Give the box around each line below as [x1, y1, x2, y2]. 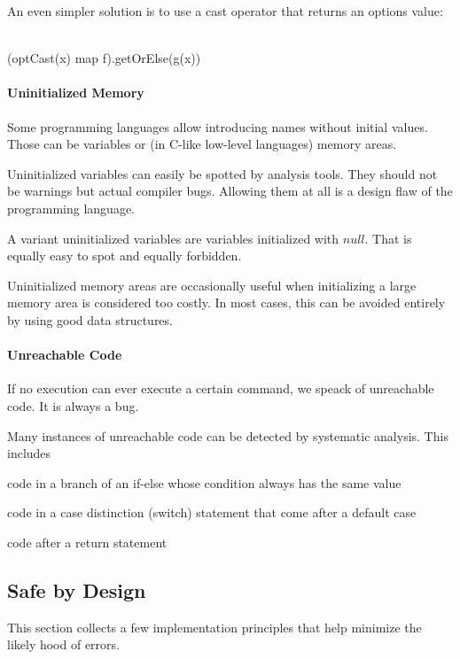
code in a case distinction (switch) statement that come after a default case [7, 503, 417, 522]
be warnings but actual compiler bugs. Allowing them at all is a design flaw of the [7, 182, 453, 200]
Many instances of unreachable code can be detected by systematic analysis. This [7, 426, 448, 445]
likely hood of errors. [7, 635, 120, 654]
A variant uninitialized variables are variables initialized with [7, 229, 339, 247]
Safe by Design [7, 576, 146, 603]
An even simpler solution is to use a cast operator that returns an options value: [7, 2, 443, 19]
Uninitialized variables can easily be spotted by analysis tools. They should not [7, 164, 438, 182]
